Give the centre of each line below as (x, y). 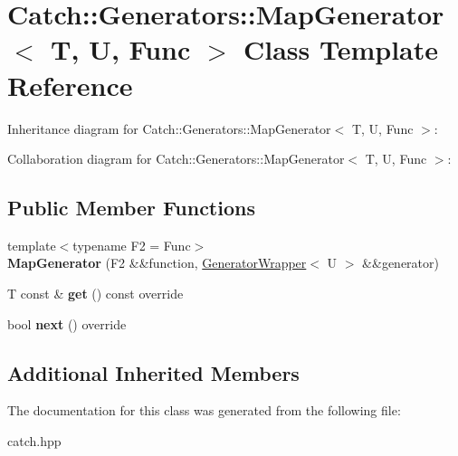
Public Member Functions (131, 208)
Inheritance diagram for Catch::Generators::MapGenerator (169, 128)
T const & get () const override (95, 294)
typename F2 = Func (132, 245)
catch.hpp (34, 441)
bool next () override (67, 323)
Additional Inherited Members (153, 372)
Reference (70, 85)
